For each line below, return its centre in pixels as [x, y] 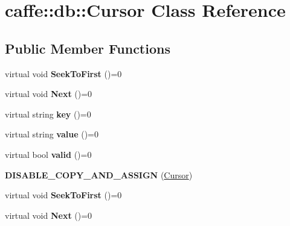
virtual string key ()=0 [48, 114]
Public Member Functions [88, 48]
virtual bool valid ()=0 [48, 154]
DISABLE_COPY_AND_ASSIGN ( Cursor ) [99, 174]
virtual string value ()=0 [52, 134]
